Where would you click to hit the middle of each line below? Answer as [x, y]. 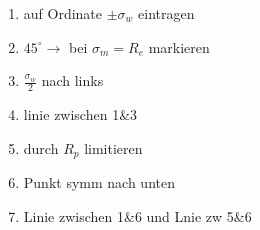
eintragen [166, 13]
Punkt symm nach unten [99, 182]
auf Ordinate [63, 13]
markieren [179, 46]
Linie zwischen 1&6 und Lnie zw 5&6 [137, 215]
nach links [72, 80]
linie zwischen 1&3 [80, 114]
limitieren [113, 147]
